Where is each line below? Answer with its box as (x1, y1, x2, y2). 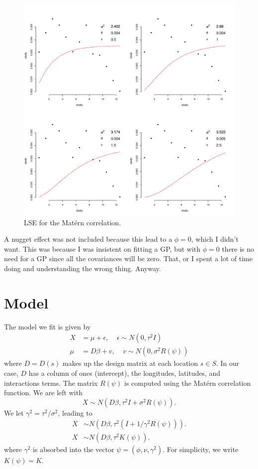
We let (4, 407, 24, 418)
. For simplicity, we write (163, 444, 239, 455)
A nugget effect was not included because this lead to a (4, 234, 172, 244)
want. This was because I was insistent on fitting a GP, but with (4, 243, 201, 254)
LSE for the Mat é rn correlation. (24, 217, 121, 227)
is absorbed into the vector (33, 444, 114, 455)
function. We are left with (4, 387, 83, 398)
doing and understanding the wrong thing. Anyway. (4, 263, 161, 273)
